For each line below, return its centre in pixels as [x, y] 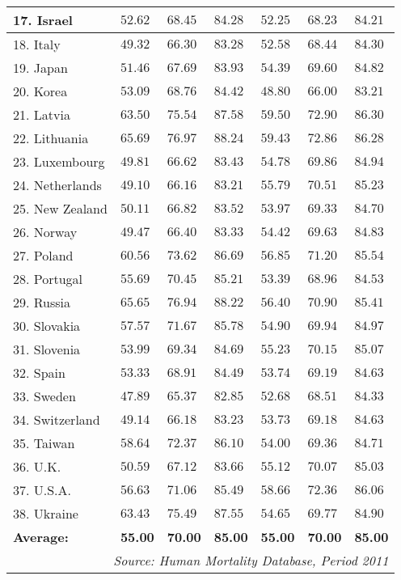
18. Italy [37, 44]
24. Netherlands [57, 185]
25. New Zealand [60, 208]
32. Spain [39, 373]
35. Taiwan [44, 443]
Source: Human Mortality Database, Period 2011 [251, 560]
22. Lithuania [51, 138]
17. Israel [43, 20]
